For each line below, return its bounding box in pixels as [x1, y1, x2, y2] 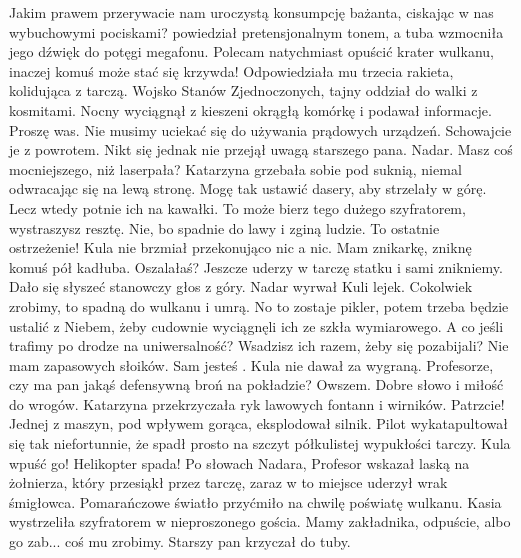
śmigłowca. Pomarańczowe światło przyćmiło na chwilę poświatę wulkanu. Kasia [9, 491, 502, 512]
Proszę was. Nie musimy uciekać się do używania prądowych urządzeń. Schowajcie [9, 119, 512, 140]
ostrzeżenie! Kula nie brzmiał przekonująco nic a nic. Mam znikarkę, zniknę [9, 237, 472, 258]
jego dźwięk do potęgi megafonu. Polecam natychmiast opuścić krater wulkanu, [9, 41, 494, 62]
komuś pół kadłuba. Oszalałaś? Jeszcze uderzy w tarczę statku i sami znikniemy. [9, 256, 503, 277]
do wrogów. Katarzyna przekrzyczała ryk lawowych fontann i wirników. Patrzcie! [9, 393, 505, 414]
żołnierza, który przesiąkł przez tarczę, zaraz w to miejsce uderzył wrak [9, 472, 448, 493]
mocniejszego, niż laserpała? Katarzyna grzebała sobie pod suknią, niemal [9, 158, 462, 179]
